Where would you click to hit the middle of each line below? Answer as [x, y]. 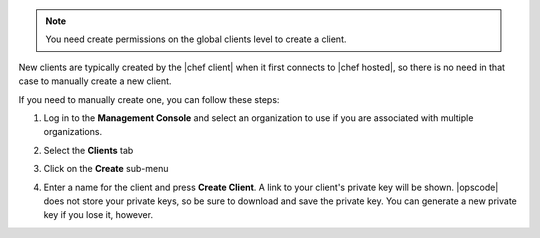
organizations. [73, 132]
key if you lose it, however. [98, 215]
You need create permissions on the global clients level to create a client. [196, 39]
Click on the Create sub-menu [106, 169]
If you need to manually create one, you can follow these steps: [149, 99]
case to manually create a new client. [95, 81]
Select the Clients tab [88, 150]
